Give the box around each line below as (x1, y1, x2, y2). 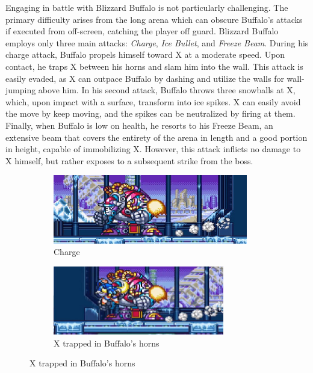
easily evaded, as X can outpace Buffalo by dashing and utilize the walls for (5, 72, 284, 84)
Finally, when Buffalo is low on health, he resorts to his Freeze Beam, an (5, 119, 273, 131)
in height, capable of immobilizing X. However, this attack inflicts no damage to (5, 143, 301, 155)
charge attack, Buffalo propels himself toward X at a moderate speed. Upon (5, 48, 285, 61)
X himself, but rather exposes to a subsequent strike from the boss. (5, 154, 253, 167)
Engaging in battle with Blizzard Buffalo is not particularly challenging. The (5, 1, 288, 13)
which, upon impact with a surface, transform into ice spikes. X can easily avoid (5, 95, 301, 108)
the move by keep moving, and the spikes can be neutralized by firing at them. (5, 107, 296, 120)
